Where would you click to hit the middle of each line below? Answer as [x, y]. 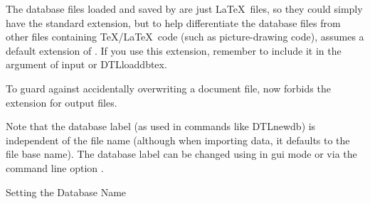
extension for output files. [62, 102]
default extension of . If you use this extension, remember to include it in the [174, 50]
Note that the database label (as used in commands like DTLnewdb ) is [161, 126]
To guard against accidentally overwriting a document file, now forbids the [168, 88]
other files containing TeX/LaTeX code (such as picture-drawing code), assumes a [185, 37]
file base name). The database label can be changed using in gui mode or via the [181, 154]
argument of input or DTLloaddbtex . [86, 64]
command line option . [55, 167]
